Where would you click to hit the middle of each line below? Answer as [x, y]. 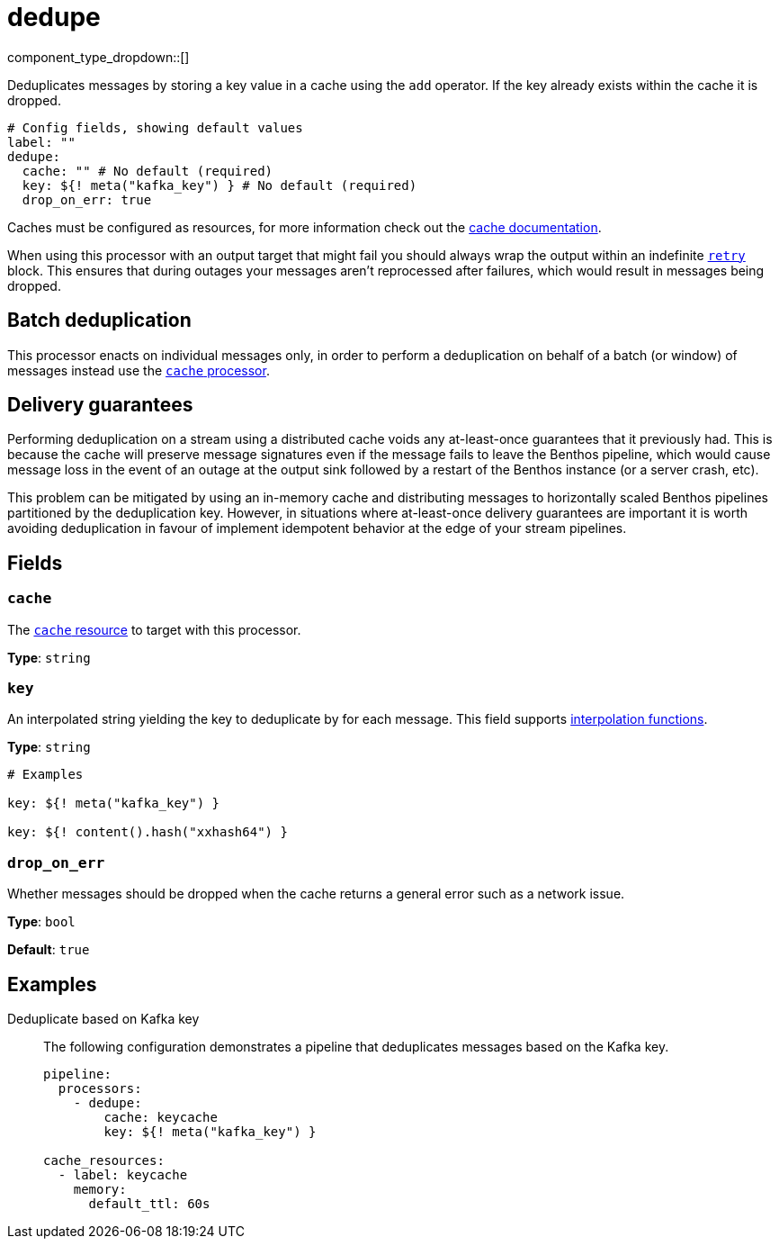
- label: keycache [123, 1175]
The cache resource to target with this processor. [154, 629]
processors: [100, 1088]
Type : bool [41, 922]
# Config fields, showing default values [155, 127]
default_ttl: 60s [149, 1204]
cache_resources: [104, 1160]
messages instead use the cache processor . [139, 370]
